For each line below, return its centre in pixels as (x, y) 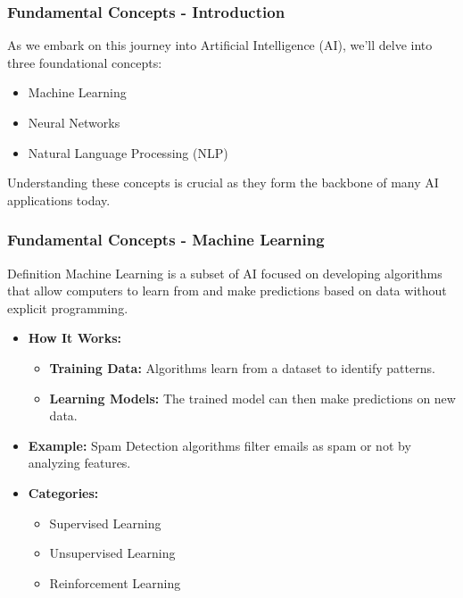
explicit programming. (68, 307)
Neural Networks (74, 122)
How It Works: (75, 338)
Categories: (63, 492)
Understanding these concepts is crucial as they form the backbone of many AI (223, 183)
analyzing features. (79, 463)
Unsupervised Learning (112, 553)
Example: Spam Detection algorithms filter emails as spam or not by (219, 445)
